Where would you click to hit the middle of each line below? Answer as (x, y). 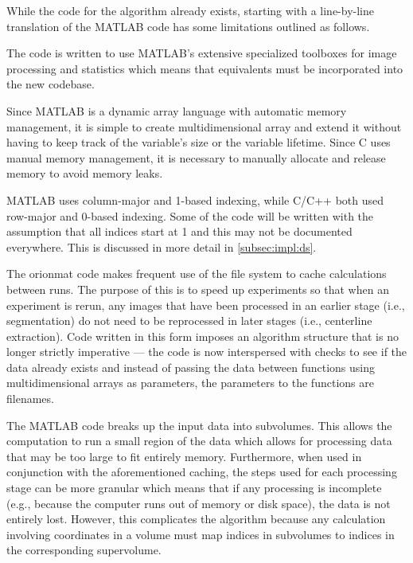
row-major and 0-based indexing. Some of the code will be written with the (190, 215)
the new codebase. (51, 84)
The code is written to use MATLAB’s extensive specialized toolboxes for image (202, 53)
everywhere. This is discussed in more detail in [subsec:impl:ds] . (162, 246)
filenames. (30, 399)
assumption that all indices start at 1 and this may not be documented (179, 231)
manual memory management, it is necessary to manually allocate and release (196, 157)
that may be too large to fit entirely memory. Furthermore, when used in (184, 456)
